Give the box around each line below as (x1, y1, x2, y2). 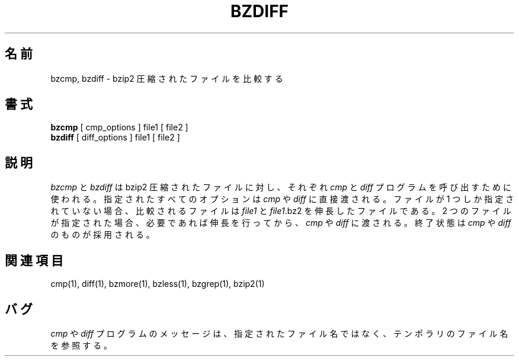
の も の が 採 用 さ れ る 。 (50, 229, 155, 240)
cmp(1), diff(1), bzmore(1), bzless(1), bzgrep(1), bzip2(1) (50, 279, 265, 289)
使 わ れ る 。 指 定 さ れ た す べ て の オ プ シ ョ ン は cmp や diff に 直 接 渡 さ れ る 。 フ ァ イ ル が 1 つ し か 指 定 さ (50, 194, 514, 205)
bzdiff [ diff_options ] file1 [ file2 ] (50, 132, 180, 143)
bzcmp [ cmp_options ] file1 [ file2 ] (50, 122, 188, 133)
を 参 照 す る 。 (50, 340, 113, 350)
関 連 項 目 (5, 253, 63, 268)
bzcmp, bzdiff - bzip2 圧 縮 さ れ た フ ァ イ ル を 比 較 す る (50, 73, 283, 84)
